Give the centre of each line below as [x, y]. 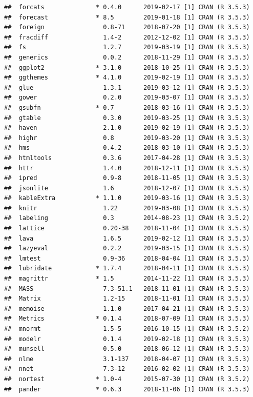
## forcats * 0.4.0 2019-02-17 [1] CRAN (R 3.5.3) [127, 7]
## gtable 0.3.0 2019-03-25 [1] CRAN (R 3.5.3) [127, 118]
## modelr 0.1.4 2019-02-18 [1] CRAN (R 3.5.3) [127, 339]
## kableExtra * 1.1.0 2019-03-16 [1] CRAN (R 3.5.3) [127, 198]
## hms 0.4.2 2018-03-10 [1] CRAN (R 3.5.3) [127, 148]
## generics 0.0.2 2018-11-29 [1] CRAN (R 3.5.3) [127, 57]
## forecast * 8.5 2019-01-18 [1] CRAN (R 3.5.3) [127, 17]
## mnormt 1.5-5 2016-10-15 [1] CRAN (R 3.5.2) [127, 329]
